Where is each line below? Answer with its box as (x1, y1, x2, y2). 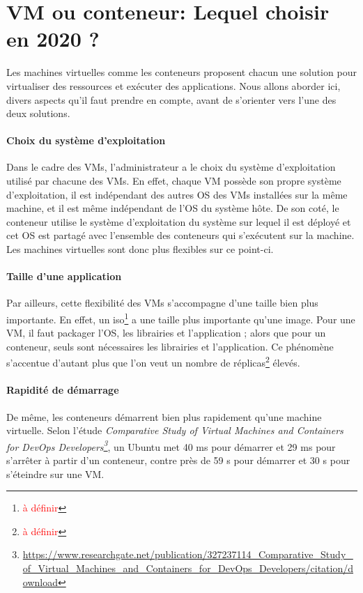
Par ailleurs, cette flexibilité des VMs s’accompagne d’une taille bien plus (6, 295, 318, 310)
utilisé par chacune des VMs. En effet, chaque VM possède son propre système (6, 174, 341, 188)
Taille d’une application (6, 269, 122, 284)
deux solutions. (6, 106, 70, 121)
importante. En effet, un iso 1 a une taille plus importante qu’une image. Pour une (6, 310, 355, 326)
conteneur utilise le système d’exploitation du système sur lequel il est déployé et (6, 214, 351, 229)
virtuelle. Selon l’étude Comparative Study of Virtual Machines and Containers (6, 423, 343, 438)
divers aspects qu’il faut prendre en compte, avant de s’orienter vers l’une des (6, 92, 337, 107)
